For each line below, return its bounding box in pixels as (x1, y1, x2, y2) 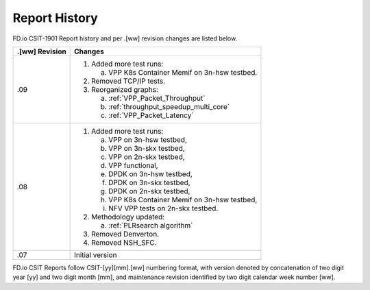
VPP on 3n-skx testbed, (108, 143, 185, 153)
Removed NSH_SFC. (91, 237, 157, 247)
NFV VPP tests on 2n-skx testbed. (108, 203, 219, 213)
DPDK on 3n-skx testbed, (108, 178, 191, 187)
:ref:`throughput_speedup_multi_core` (108, 101, 230, 111)
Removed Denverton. (91, 229, 160, 239)
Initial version (74, 250, 117, 260)
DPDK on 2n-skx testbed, (108, 186, 190, 195)
